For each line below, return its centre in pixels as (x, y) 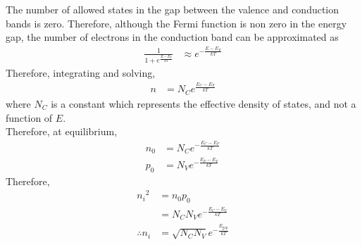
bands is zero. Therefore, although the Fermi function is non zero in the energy (176, 23)
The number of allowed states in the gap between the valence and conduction (173, 9)
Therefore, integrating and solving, (81, 73)
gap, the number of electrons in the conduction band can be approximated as (172, 37)
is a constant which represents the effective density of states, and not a (204, 103)
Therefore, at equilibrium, (62, 131)
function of (29, 117)
